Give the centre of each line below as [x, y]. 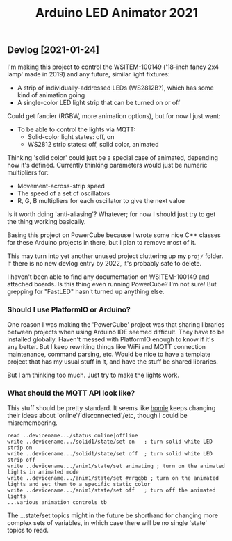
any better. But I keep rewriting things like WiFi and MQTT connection [107, 346]
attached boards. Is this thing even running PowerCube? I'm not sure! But [112, 284]
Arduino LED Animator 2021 [117, 13]
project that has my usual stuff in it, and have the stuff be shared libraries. [113, 361]
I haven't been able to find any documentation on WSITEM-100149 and [108, 277]
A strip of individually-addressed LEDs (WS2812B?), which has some [115, 88]
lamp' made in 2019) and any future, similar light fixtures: [89, 74]
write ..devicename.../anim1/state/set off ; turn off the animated [111, 491]
